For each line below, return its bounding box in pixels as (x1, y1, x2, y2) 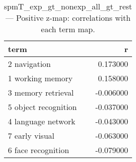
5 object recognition (8, 101, 77, 112)
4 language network (8, 115, 75, 127)
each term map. (41, 23, 95, 35)
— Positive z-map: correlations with (5, 12, 131, 23)
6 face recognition (8, 144, 69, 156)
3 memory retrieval (8, 87, 74, 98)
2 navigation (8, 58, 51, 69)
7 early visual (8, 130, 55, 141)
